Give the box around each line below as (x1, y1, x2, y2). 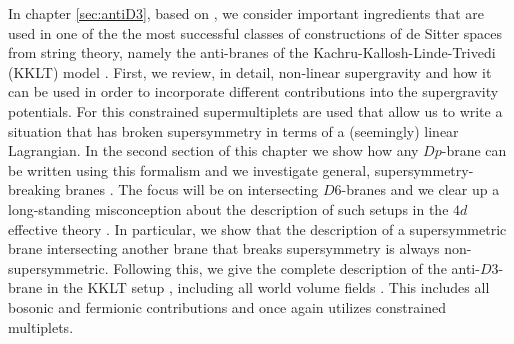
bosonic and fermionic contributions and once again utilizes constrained (8, 296, 446, 317)
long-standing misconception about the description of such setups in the (8, 198, 449, 219)
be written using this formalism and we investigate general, (8, 159, 371, 180)
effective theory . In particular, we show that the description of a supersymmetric (8, 218, 507, 239)
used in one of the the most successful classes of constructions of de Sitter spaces (8, 22, 503, 43)
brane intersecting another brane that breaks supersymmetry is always (8, 238, 440, 259)
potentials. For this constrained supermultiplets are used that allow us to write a (8, 100, 503, 121)
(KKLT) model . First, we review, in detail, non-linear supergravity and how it (8, 61, 492, 82)
